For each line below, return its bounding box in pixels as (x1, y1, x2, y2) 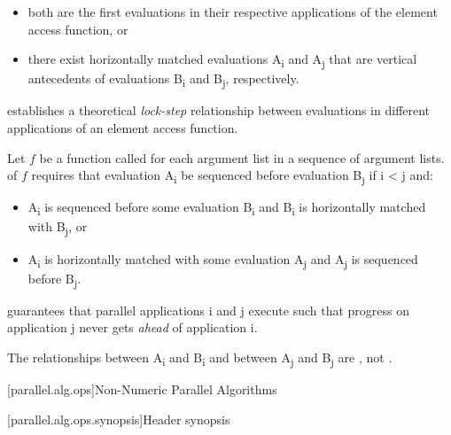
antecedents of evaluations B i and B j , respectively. (27, 69, 299, 90)
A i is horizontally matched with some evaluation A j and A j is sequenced (27, 249, 418, 270)
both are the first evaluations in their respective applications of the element (27, 3, 438, 20)
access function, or (27, 19, 128, 38)
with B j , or (27, 217, 88, 238)
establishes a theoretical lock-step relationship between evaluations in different (7, 101, 431, 120)
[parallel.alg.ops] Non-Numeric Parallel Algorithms (7, 380, 277, 399)
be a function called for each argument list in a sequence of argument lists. (39, 148, 445, 167)
